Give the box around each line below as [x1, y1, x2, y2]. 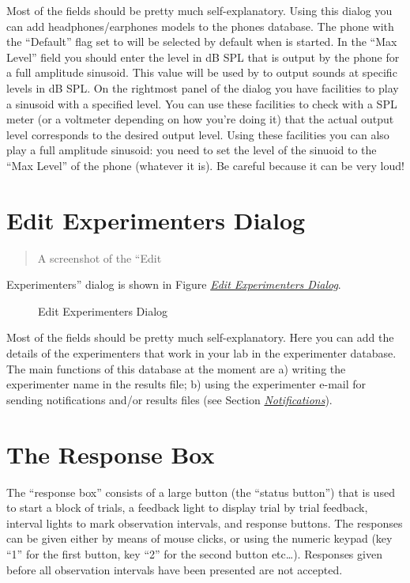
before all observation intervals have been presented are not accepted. [6, 561, 343, 577]
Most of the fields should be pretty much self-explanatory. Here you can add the [6, 329, 394, 346]
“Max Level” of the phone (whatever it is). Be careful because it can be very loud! [6, 157, 404, 173]
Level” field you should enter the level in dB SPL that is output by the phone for [6, 48, 400, 65]
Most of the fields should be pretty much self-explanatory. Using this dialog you [6, 2, 393, 18]
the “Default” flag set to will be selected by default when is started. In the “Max [6, 33, 397, 50]
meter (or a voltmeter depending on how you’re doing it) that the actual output [6, 111, 394, 127]
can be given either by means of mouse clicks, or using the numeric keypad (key [6, 530, 393, 547]
